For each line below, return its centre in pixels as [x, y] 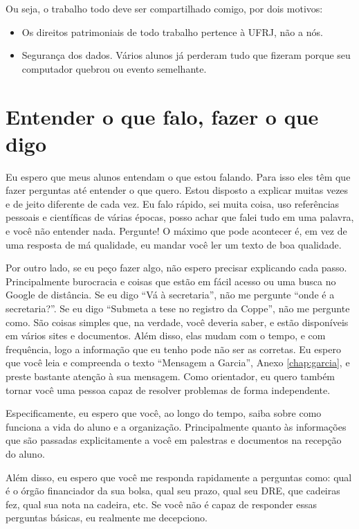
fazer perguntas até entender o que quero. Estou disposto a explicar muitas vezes [177, 190]
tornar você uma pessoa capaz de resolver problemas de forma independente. [168, 389]
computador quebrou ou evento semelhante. [114, 68]
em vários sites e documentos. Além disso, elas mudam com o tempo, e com [166, 335]
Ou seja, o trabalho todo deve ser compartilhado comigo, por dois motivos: [164, 8]
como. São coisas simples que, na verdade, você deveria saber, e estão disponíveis [177, 322]
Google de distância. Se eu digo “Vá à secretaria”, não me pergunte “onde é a [170, 295]
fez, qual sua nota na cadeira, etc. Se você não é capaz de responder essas [161, 504]
